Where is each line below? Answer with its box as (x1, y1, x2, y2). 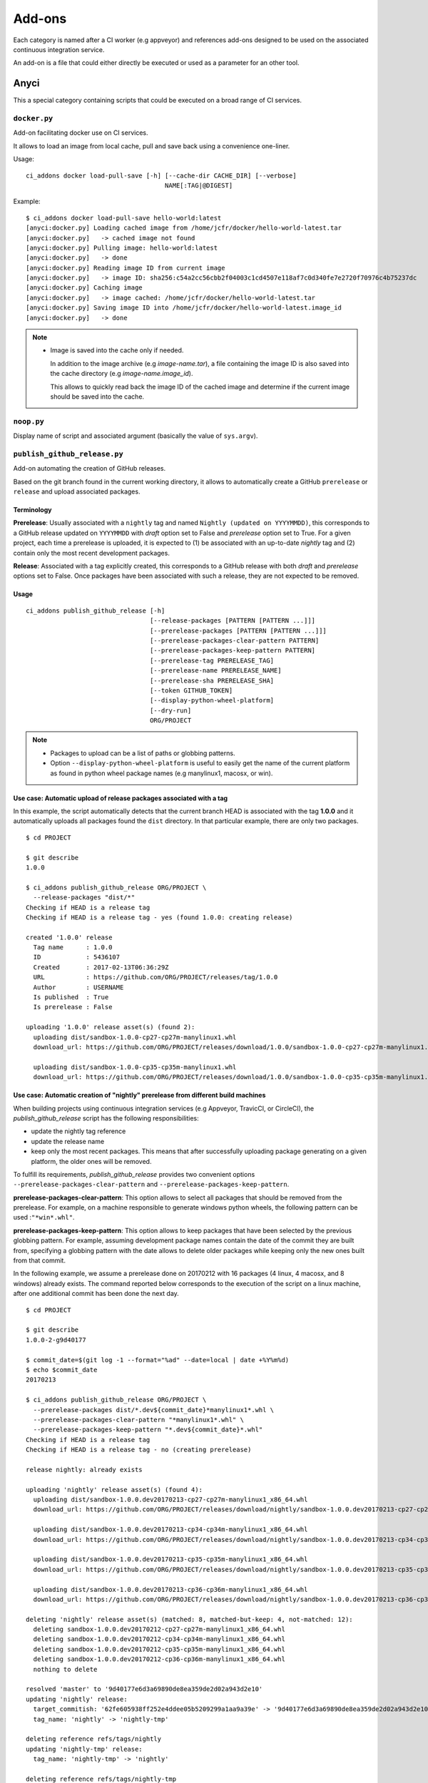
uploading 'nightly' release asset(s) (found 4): (26, 1486, 203, 1493)
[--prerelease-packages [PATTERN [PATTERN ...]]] (150, 626, 327, 635)
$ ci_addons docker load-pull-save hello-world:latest (26, 214, 222, 222)
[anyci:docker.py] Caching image (26, 284, 143, 292)
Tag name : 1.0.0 (33, 944, 113, 951)
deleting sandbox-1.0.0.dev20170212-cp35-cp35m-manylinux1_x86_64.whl (33, 1645, 285, 1653)
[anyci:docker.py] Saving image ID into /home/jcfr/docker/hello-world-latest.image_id (26, 304, 342, 312)
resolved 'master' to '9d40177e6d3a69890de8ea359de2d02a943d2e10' (26, 1685, 263, 1693)
